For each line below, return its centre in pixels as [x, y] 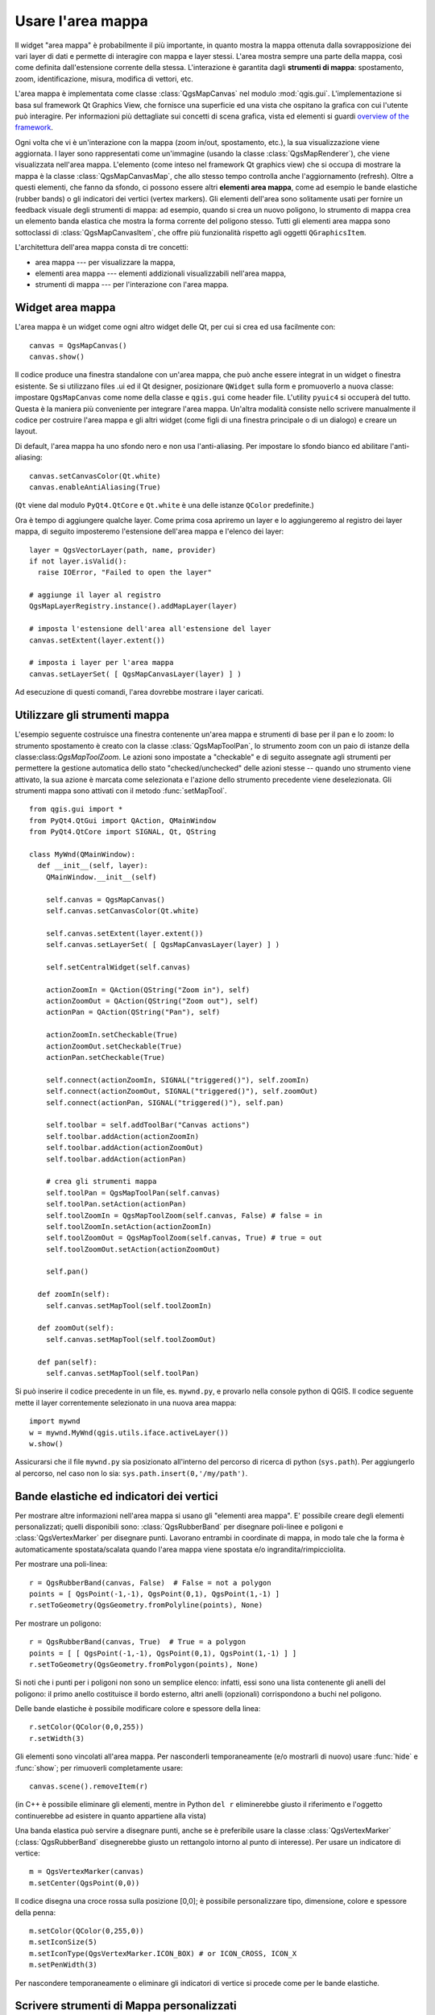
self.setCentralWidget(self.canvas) [118, 967]
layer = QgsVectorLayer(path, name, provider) [123, 550]
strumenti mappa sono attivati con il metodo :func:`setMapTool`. [121, 791]
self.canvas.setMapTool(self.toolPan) [122, 1373]
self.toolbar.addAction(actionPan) [116, 1159]
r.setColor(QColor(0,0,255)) [87, 1727]
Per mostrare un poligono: [58, 1623]
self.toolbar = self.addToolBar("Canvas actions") [148, 1125]
